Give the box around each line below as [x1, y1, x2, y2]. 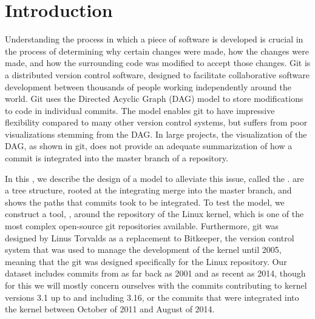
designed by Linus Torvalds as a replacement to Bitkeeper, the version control [5, 231, 294, 244]
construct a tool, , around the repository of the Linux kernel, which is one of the [5, 207, 304, 220]
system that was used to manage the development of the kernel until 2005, [5, 243, 282, 256]
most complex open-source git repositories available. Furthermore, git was [5, 220, 279, 232]
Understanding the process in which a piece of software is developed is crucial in [5, 33, 303, 45]
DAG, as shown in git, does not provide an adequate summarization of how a [5, 139, 293, 152]
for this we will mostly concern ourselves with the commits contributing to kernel [5, 279, 307, 291]
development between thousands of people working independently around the [5, 80, 291, 93]
